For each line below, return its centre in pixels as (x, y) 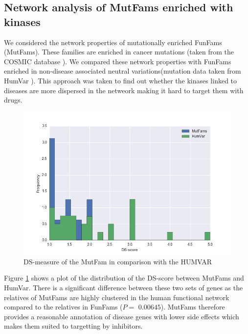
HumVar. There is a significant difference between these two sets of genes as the (124, 288)
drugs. (13, 100)
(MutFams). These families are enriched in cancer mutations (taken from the (119, 52)
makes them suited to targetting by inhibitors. (73, 326)
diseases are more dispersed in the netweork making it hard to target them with (124, 90)
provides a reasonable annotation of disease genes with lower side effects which (122, 316)
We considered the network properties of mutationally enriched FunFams (113, 42)
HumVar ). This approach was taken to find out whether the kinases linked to (121, 80)
